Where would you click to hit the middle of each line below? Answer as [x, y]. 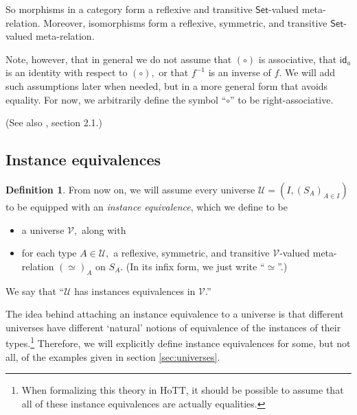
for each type [49, 253]
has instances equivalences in [135, 290]
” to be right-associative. [282, 99]
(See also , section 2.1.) [54, 122]
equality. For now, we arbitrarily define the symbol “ [116, 99]
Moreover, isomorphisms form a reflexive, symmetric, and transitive [185, 22]
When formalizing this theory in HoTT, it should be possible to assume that [183, 390]
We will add [310, 72]
